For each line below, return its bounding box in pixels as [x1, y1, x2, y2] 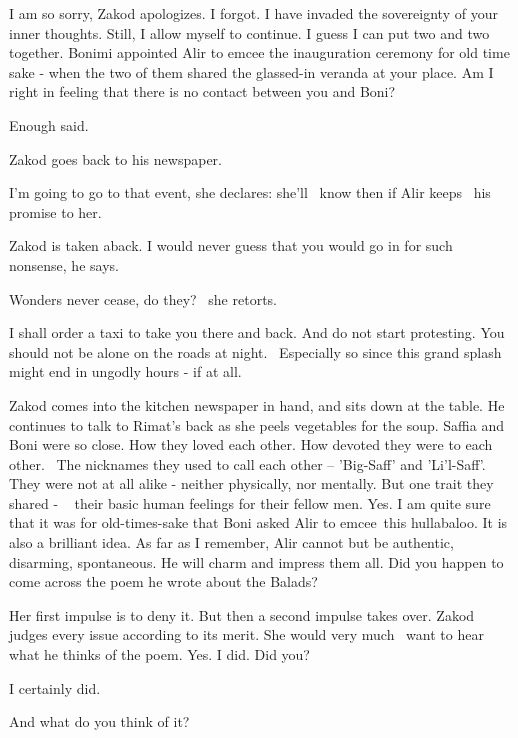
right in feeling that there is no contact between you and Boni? [9, 81, 396, 102]
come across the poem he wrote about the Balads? [9, 571, 318, 592]
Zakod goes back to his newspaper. [9, 148, 222, 169]
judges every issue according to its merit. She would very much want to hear [9, 624, 484, 645]
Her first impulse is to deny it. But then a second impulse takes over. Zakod [9, 604, 475, 625]
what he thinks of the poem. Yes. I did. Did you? [9, 644, 310, 665]
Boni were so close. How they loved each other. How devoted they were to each [9, 434, 493, 455]
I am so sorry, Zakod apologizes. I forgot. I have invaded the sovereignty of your [9, 3, 498, 23]
